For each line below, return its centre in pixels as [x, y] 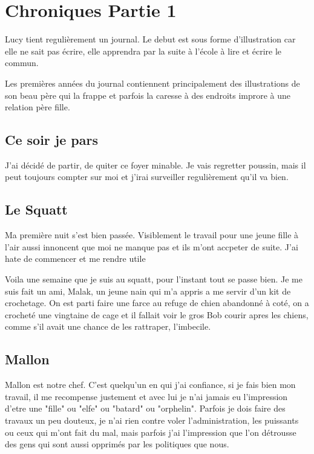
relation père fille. [38, 107]
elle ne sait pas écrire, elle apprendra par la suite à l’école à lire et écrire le [143, 51]
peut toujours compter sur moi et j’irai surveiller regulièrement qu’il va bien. [147, 177]
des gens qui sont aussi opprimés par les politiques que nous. [117, 444]
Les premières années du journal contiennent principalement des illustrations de [152, 83]
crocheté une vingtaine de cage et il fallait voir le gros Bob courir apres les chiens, [157, 314]
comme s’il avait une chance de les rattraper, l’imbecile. [108, 326]
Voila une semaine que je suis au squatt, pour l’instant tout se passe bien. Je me [154, 279]
